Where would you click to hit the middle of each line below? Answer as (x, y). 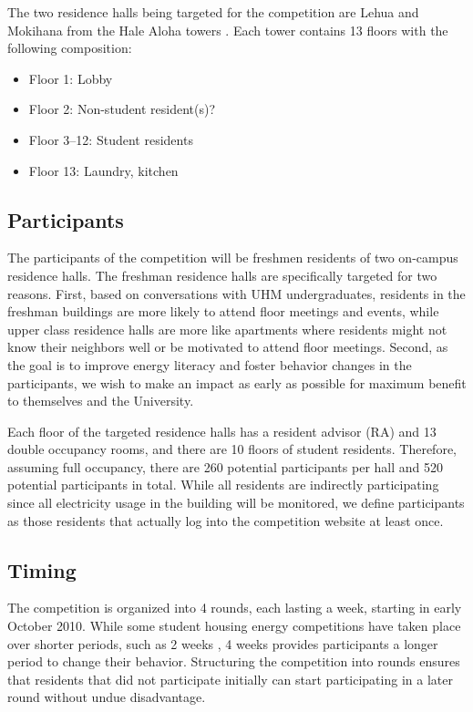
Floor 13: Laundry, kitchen (103, 170)
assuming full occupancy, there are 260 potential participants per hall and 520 (225, 466)
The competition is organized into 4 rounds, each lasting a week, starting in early (235, 608)
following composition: (70, 48)
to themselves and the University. (101, 401)
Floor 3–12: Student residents (111, 139)
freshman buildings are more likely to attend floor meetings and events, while (223, 311)
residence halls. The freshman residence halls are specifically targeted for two (222, 275)
